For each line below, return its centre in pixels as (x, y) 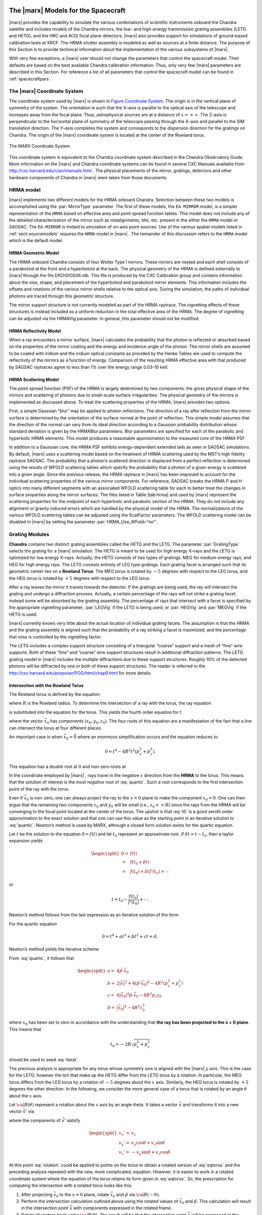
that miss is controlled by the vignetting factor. (55, 637)
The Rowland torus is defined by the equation (55, 694)
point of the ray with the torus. (39, 789)
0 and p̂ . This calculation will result (216, 1202)
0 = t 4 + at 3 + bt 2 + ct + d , (130, 936)
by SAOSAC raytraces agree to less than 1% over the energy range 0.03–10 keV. (89, 367)
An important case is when (36, 737)
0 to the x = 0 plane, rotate (82, 1195)
